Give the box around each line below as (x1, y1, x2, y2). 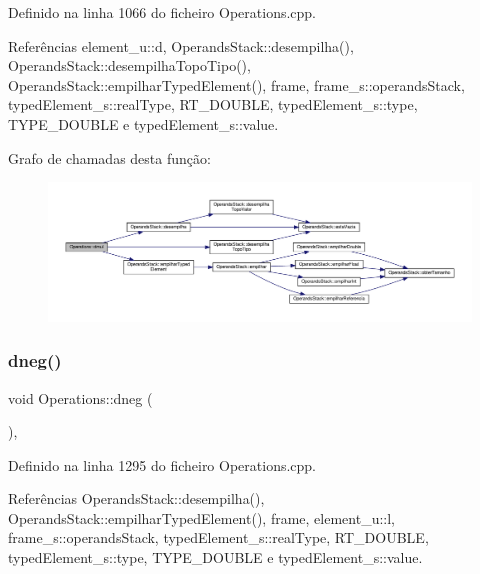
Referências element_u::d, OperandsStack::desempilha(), (8, 35, 354, 56)
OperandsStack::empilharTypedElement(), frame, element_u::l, (8, 507, 395, 528)
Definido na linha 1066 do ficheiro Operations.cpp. (8, 2, 317, 22)
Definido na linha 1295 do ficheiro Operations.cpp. (8, 454, 317, 475)
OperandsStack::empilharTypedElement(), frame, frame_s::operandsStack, (8, 74, 465, 95)
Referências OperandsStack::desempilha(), (8, 488, 265, 509)
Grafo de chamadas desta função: (8, 147, 211, 168)
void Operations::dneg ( (8, 387, 153, 408)
